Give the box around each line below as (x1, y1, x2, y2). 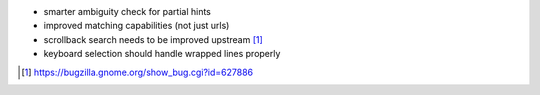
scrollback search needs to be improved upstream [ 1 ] (43, 33, 264, 45)
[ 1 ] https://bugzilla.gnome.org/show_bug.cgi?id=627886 (21, 66, 254, 78)
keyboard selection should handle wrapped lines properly (43, 48, 281, 60)
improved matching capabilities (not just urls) (43, 20, 230, 32)
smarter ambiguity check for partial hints (43, 6, 212, 17)
